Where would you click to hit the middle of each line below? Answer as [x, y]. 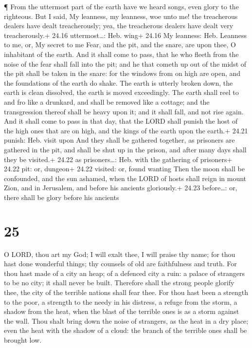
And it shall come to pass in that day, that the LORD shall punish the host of [121, 121]
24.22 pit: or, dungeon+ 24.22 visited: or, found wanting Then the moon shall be [124, 169]
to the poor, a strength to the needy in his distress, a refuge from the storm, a [121, 302]
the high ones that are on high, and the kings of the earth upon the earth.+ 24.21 [126, 130]
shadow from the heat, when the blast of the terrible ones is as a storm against [122, 311]
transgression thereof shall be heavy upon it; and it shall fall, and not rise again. [124, 111]
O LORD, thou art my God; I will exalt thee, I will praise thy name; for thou [120, 254]
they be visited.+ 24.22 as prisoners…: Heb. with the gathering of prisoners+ [118, 159]
